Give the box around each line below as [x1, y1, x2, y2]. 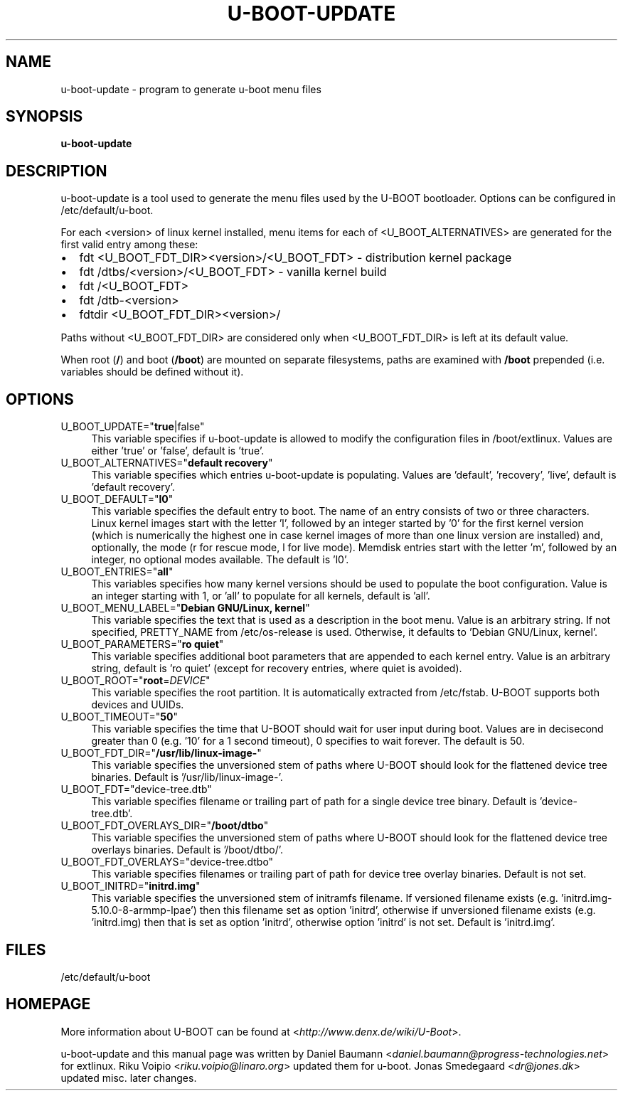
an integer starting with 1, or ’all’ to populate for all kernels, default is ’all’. [91, 590, 430, 602]
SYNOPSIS [6, 107, 83, 126]
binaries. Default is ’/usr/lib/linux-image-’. [91, 771, 283, 784]
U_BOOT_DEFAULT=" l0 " [60, 493, 174, 506]
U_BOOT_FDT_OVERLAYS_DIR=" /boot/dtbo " [60, 819, 269, 832]
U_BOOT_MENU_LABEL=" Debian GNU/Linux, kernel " [60, 602, 310, 614]
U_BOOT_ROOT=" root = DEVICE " [60, 674, 211, 687]
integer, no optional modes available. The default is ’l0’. [91, 553, 349, 566]
